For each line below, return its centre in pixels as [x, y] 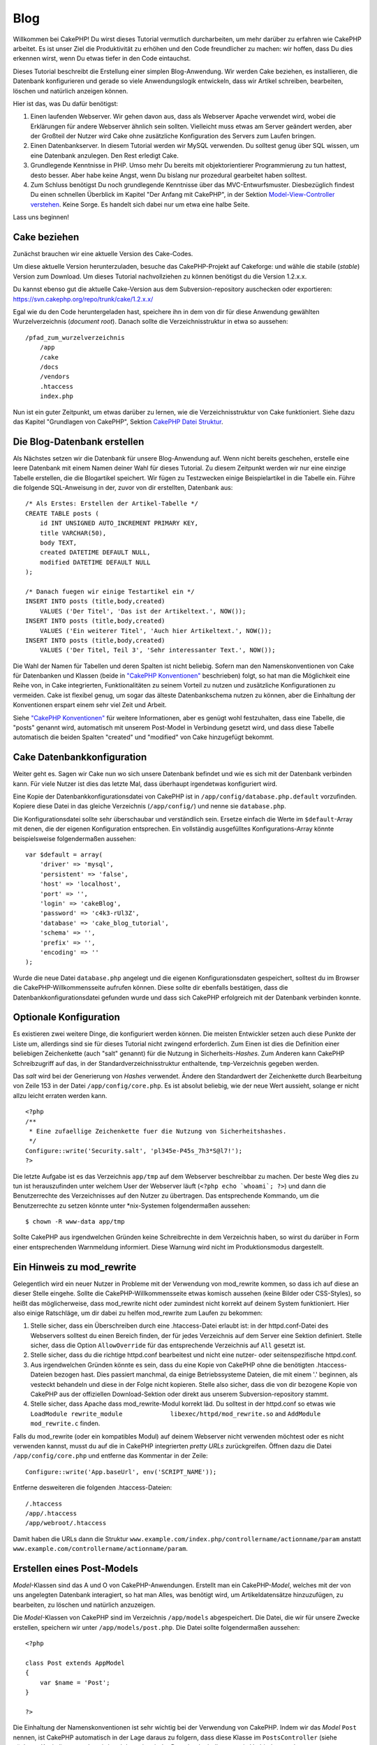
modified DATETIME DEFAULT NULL [95, 562]
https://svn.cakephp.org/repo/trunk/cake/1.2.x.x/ [83, 299]
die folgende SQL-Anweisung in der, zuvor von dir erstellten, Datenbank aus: [123, 488]
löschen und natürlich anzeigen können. [71, 91]
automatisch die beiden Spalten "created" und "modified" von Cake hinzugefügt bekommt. [143, 737]
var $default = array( [64, 855]
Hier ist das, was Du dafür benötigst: [66, 103]
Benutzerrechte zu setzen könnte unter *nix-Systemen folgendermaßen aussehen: [132, 1205]
